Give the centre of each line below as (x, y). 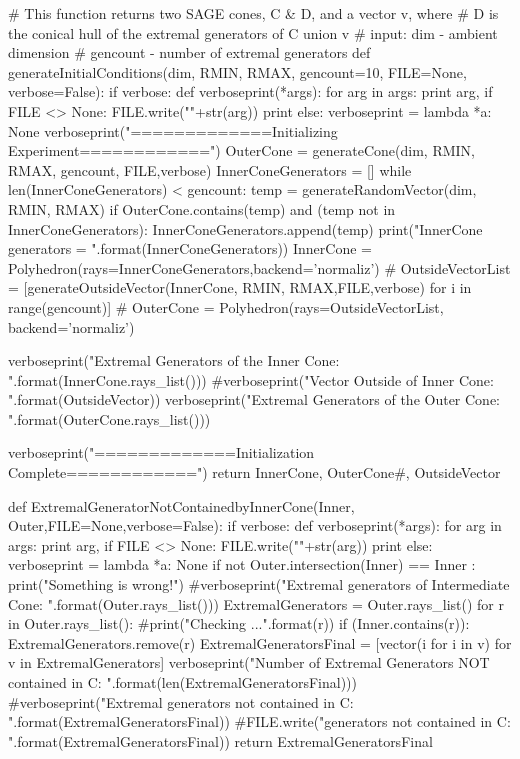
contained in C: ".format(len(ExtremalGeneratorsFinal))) (183, 682)
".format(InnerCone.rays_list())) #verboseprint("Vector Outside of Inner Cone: (251, 379)
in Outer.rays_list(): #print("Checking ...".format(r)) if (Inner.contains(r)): (239, 623)
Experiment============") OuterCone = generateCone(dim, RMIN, (242, 150)
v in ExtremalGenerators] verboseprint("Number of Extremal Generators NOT (249, 662)
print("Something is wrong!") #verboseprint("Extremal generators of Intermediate (259, 584)
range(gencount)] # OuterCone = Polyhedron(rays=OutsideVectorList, (226, 306)
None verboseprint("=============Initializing (173, 130)
